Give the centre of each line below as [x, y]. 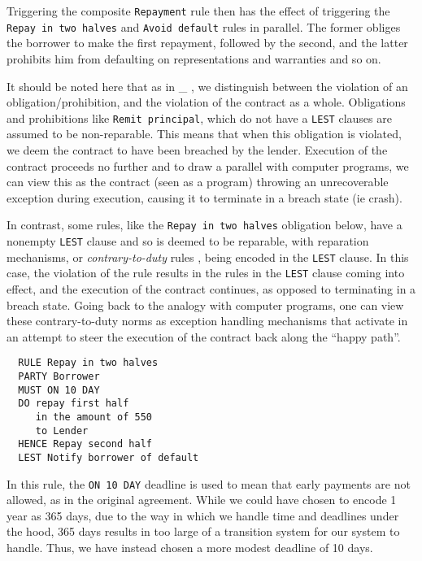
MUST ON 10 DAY [59, 390]
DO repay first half [74, 404]
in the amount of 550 [94, 417]
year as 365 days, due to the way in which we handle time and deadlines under [203, 515]
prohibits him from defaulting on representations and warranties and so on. [194, 58]
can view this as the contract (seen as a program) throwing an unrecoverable [198, 182]
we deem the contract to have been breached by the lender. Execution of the [197, 149]
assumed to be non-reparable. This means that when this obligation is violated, [204, 134]
